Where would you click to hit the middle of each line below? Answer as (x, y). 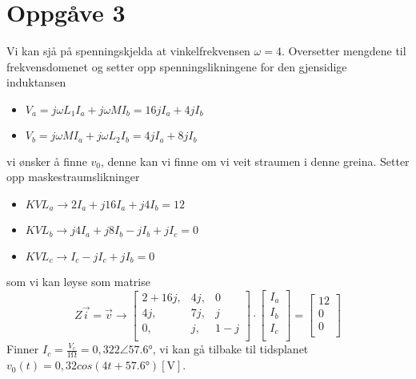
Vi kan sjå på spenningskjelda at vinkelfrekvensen (128, 51)
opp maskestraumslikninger (73, 177)
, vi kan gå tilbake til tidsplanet (230, 349)
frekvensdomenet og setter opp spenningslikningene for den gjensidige (177, 66)
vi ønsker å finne (47, 161)
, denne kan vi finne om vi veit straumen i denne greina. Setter (255, 161)
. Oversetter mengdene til (344, 51)
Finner (23, 349)
